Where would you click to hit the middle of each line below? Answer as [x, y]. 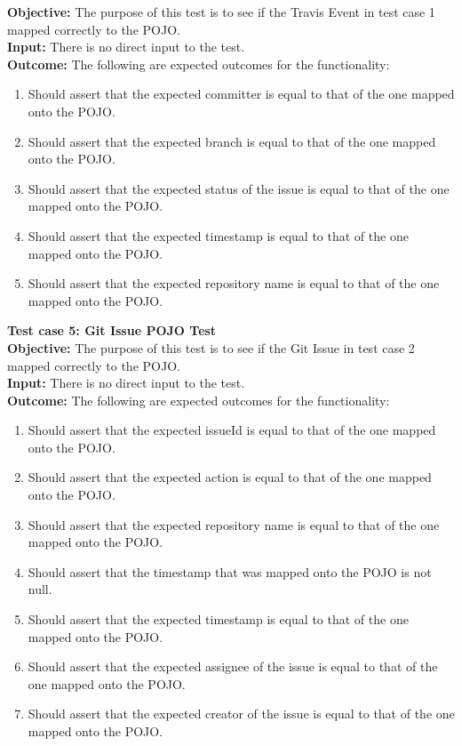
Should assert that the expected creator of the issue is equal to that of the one [241, 714]
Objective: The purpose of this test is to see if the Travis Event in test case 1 [221, 12]
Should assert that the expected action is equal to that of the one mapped [230, 477]
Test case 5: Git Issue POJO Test [112, 330]
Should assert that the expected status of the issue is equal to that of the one [239, 188]
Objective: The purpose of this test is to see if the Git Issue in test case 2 [211, 347]
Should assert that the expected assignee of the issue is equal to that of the [233, 666]
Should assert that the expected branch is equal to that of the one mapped [232, 141]
